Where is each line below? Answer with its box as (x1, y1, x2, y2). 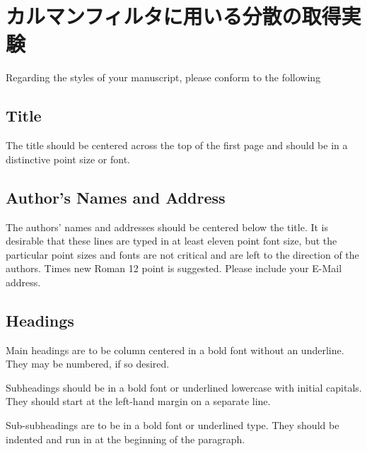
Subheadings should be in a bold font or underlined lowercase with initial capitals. (6, 380, 362, 394)
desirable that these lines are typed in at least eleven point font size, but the (6, 233, 337, 248)
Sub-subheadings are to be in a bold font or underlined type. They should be (6, 418, 339, 433)
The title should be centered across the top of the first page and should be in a (6, 138, 348, 153)
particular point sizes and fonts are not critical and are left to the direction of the (6, 247, 359, 262)
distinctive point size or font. (6, 151, 130, 166)
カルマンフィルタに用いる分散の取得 (6, 1, 342, 30)
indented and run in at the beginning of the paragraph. (6, 431, 245, 446)
